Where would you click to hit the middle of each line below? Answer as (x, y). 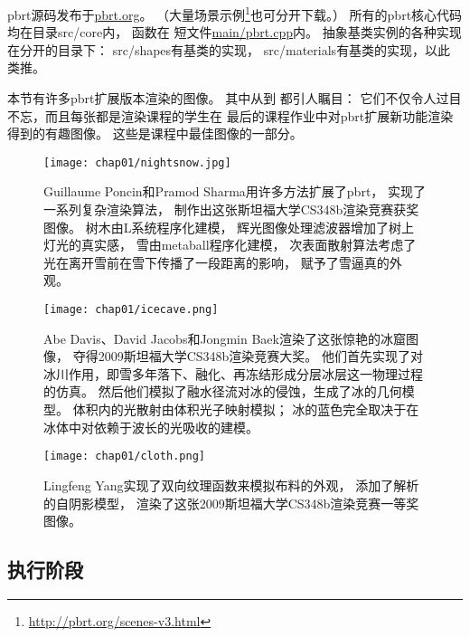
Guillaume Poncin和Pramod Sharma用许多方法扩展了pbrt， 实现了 (235, 191)
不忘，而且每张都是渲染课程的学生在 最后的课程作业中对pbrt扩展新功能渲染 (230, 115)
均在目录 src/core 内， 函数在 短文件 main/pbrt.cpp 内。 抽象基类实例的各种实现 (235, 32)
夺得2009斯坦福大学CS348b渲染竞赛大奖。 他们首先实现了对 (248, 356)
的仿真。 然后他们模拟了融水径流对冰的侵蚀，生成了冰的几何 (223, 391)
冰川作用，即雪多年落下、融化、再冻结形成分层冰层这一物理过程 (233, 373)
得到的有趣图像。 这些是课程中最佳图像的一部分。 (155, 133)
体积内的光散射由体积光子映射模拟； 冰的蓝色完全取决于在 (246, 409)
